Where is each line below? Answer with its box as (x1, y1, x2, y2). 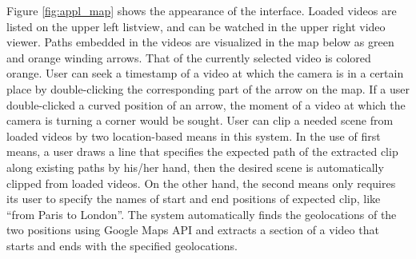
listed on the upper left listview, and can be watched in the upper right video (6, 18, 386, 34)
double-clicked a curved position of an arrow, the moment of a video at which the (6, 96, 406, 113)
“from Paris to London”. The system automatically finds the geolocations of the (6, 205, 397, 222)
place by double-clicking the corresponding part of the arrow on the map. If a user (6, 80, 410, 97)
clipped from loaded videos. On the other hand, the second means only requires (6, 174, 396, 191)
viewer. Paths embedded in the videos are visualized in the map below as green (6, 34, 394, 50)
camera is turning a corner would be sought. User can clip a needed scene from (6, 112, 394, 129)
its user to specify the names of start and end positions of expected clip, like (6, 190, 381, 207)
